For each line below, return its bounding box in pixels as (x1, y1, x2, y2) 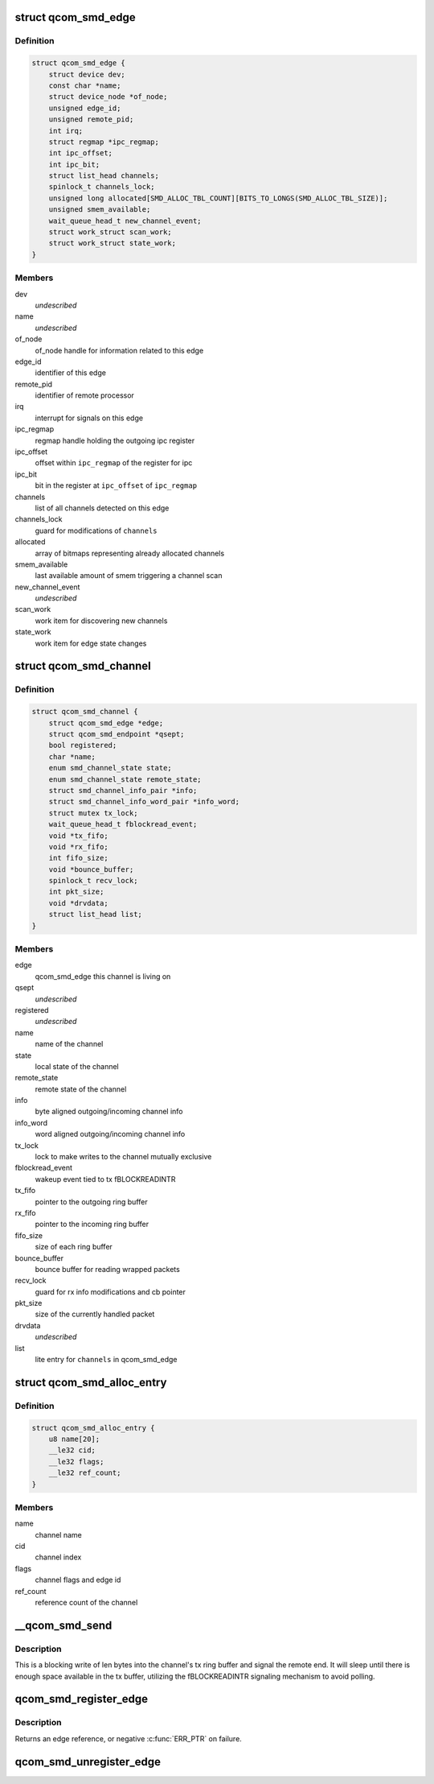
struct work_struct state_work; (48, 238, 177, 248)
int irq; (48, 126, 84, 135)
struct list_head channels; (48, 171, 160, 180)
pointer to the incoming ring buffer (35, 1220, 149, 1229)
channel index (35, 1552, 82, 1562)
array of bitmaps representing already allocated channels (35, 548, 225, 558)
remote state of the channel (35, 1084, 127, 1094)
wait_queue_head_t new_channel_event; (48, 216, 202, 225)
